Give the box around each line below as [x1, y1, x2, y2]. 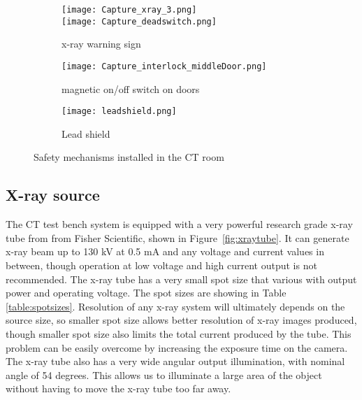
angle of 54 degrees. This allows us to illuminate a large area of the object [6, 367, 322, 382]
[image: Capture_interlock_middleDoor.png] [61, 61, 267, 71]
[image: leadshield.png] [61, 106, 177, 117]
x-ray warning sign [61, 36, 141, 51]
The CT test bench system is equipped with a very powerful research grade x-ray [6, 217, 353, 231]
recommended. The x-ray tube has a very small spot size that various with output [6, 271, 357, 286]
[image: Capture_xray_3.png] [61, 5, 197, 15]
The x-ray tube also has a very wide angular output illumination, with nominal [6, 354, 345, 369]
